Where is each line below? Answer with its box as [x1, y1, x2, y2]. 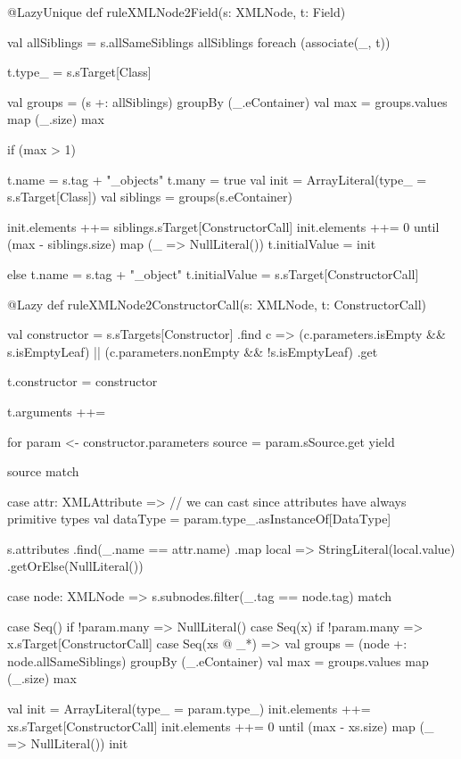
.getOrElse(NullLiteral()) [7, 557, 144, 575]
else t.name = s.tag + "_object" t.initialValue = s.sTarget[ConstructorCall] [7, 264, 419, 283]
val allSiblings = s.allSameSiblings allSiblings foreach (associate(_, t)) [7, 32, 391, 51]
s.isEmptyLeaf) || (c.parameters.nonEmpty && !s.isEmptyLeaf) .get [7, 342, 378, 360]
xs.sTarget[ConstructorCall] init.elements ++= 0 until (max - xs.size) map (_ [7, 716, 434, 735]
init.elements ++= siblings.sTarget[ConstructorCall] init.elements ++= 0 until [7, 217, 440, 235]
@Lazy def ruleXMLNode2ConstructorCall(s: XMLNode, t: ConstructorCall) [7, 294, 427, 313]
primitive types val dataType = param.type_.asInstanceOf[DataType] [7, 509, 391, 528]
